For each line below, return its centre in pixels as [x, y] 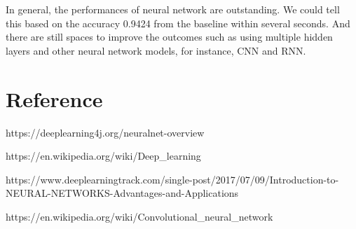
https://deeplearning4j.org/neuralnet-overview [105, 132]
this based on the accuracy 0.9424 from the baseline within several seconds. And [178, 23]
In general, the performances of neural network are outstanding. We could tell [173, 9]
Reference [54, 98]
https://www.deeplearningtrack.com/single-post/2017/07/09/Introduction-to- [172, 179]
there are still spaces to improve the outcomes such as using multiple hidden [169, 37]
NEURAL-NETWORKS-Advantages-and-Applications [122, 193]
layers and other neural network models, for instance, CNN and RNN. [156, 50]
